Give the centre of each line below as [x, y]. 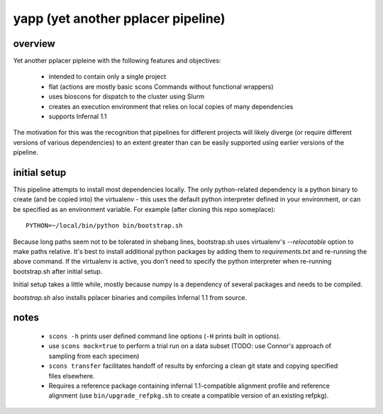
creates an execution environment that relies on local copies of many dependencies [171, 106]
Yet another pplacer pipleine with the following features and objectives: [117, 61]
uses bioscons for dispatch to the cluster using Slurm [127, 96]
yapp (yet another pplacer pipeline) [119, 18]
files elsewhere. [72, 376]
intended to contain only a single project [107, 77]
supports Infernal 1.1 [78, 116]
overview [34, 44]
